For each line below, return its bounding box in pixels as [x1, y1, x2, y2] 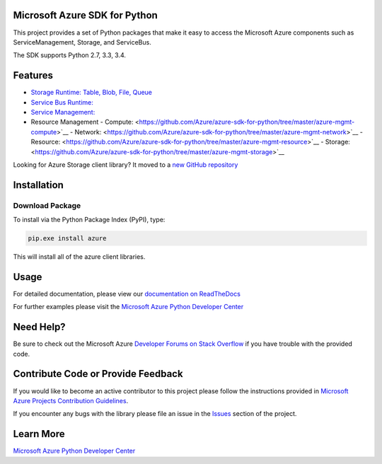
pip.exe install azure [28, 234, 107, 243]
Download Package [13, 200, 81, 210]
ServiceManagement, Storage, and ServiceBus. [13, 37, 151, 46]
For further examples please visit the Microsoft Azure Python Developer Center [13, 303, 244, 311]
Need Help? [13, 321, 66, 333]
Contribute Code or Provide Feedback [13, 368, 183, 380]
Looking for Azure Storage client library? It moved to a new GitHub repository [13, 160, 238, 169]
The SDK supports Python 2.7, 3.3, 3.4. [13, 51, 127, 59]
